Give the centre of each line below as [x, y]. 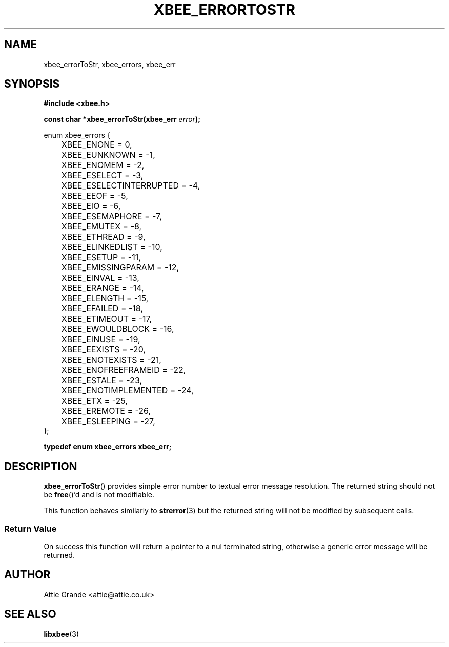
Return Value [30, 528]
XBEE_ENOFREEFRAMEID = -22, [124, 370]
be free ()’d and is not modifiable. [99, 495]
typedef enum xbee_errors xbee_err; [108, 447]
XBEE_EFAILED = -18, [102, 309]
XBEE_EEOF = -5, [95, 196]
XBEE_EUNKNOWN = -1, [108, 155]
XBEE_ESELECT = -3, [102, 175]
